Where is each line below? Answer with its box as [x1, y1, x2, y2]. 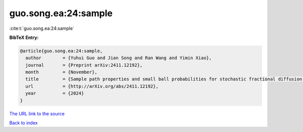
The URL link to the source [9, 110, 65, 116]
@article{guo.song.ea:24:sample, [20, 48, 103, 54]
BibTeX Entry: [9, 34, 39, 40]
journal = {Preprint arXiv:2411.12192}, [25, 62, 143, 68]
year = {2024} [25, 91, 84, 96]
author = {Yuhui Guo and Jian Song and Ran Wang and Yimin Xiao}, [25, 55, 212, 61]
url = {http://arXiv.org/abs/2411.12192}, [25, 83, 159, 89]
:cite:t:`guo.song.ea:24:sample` [9, 25, 74, 31]
